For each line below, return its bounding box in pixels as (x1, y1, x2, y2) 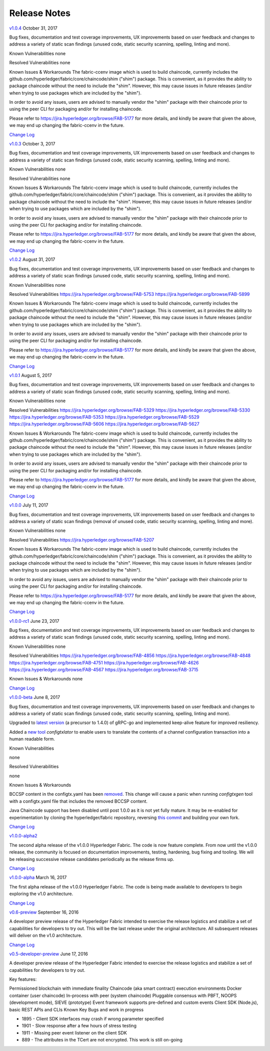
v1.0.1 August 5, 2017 (9, 372, 52, 378)
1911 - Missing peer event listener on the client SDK (21, 1029, 127, 1035)
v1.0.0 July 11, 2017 (9, 502, 48, 508)
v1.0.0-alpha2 (9, 833, 37, 839)
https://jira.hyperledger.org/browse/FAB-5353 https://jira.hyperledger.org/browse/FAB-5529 (9, 414, 199, 420)
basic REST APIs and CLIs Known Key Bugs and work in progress (9, 1006, 144, 1012)
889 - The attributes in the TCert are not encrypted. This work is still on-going (21, 1037, 182, 1043)
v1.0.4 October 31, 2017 (9, 25, 57, 31)
